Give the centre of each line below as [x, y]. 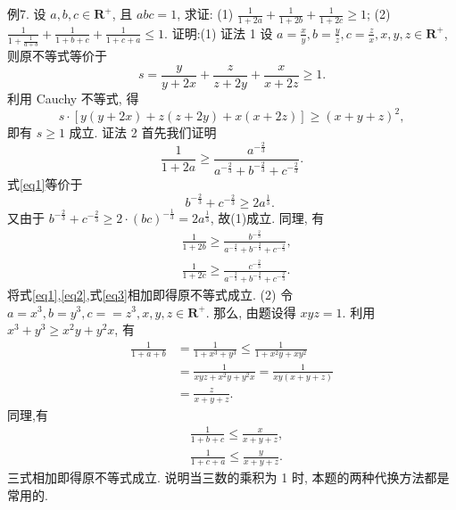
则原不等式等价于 [57, 56]
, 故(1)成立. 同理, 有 [267, 218]
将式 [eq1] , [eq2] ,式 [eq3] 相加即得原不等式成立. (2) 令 [150, 294]
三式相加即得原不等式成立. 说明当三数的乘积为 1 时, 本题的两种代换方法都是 [228, 477]
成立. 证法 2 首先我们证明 [143, 132]
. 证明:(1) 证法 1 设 [219, 33]
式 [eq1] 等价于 [45, 183]
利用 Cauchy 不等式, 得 [73, 99]
